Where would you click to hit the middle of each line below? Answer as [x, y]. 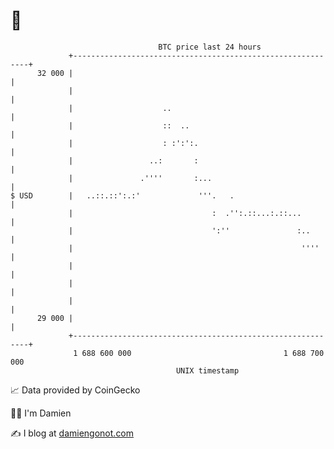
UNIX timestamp [207, 370]
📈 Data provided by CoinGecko [75, 390]
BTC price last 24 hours [210, 47]
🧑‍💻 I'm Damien [41, 413]
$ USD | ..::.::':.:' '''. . [122, 195]
